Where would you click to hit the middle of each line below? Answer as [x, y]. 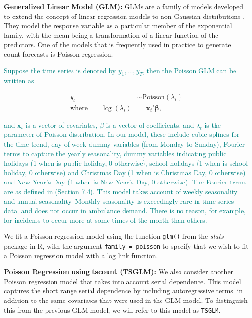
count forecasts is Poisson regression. [59, 54]
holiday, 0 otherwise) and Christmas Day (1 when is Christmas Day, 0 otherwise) [125, 172]
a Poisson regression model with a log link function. [81, 255]
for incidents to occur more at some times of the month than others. [106, 220]
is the [213, 125]
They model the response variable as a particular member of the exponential [118, 25]
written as [19, 80]
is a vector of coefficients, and [150, 125]
